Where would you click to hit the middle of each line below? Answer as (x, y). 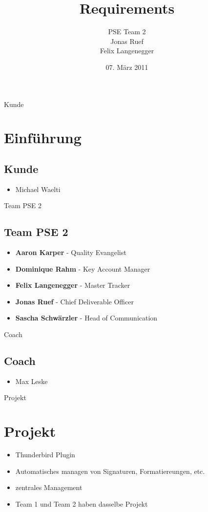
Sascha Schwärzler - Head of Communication (86, 318)
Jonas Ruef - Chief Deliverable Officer (74, 301)
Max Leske (31, 381)
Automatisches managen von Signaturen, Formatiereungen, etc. (110, 471)
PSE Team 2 (127, 32)
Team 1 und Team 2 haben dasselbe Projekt (82, 503)
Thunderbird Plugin (45, 455)
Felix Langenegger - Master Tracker (73, 285)
